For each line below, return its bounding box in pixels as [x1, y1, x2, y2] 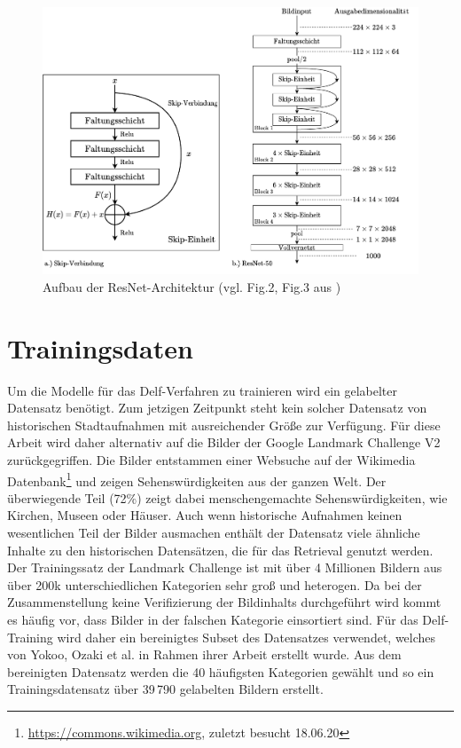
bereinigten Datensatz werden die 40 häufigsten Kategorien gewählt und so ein [7, 662, 434, 681]
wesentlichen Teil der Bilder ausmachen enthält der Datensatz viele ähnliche [7, 524, 420, 542]
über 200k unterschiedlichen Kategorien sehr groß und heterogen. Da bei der [7, 575, 422, 594]
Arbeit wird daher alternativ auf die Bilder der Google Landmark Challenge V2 [7, 433, 441, 452]
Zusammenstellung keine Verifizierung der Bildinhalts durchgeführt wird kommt [7, 593, 441, 611]
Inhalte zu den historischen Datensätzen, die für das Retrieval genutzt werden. [7, 540, 434, 559]
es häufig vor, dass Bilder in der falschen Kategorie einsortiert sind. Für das [7, 610, 418, 628]
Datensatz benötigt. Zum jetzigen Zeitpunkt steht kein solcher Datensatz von [7, 398, 427, 417]
